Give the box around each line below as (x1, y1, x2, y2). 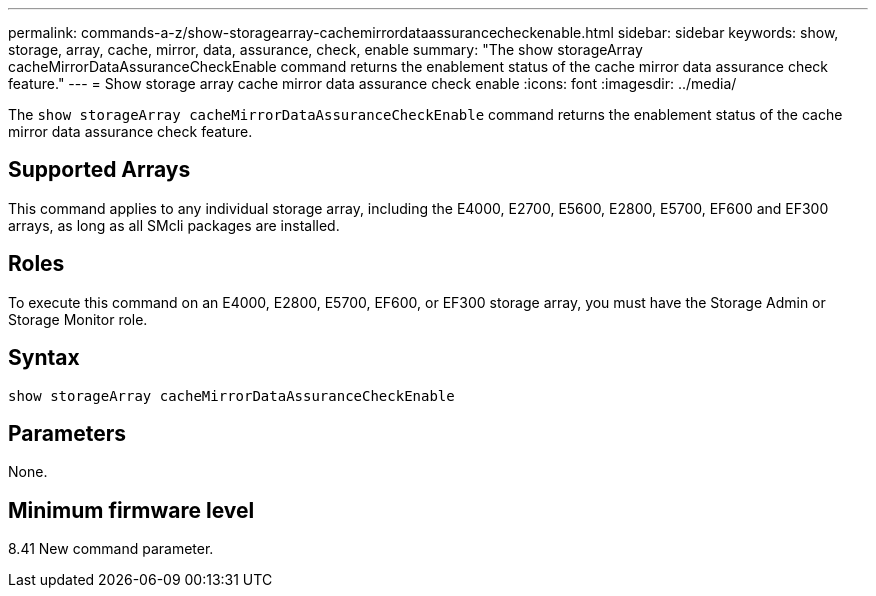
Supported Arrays (8, 157, 191, 183)
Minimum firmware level (8, 497, 255, 523)
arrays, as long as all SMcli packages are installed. (8, 216, 340, 234)
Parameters (8, 420, 126, 446)
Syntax (8, 345, 80, 371)
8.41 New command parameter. (8, 540, 214, 558)
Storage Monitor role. (8, 310, 148, 328)
